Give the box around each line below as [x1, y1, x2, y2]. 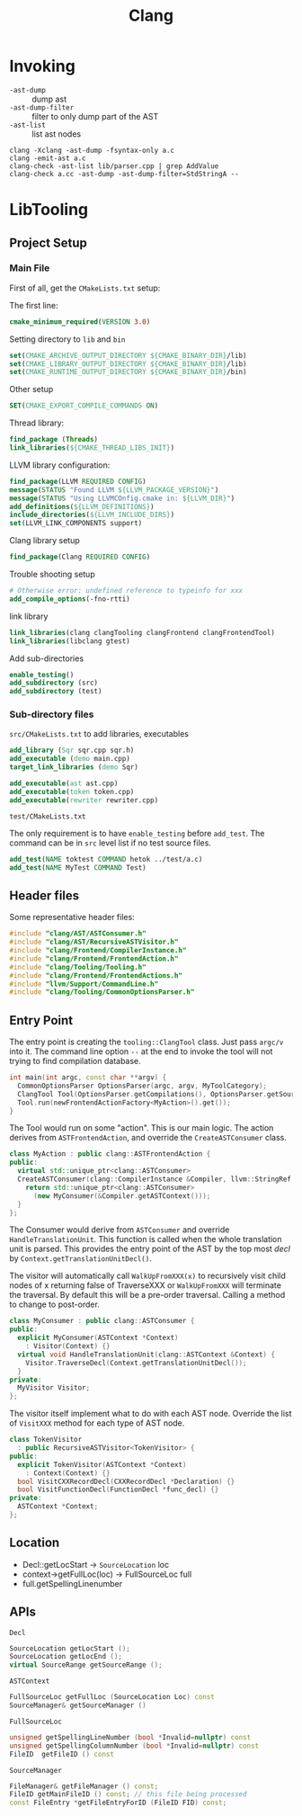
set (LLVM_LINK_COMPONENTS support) [9, 519, 143, 528]
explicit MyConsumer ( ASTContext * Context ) [17, 1333, 179, 1343]
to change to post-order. [9, 1299, 101, 1310]
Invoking [9, 56, 76, 76]
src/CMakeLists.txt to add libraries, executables [9, 729, 189, 739]
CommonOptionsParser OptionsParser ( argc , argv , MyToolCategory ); [17, 1081, 268, 1090]
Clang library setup [9, 535, 81, 546]
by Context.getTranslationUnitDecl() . [9, 1253, 153, 1264]
